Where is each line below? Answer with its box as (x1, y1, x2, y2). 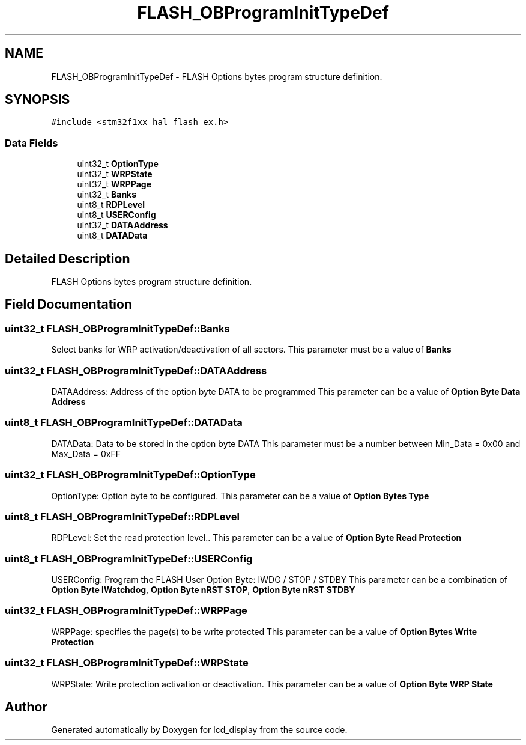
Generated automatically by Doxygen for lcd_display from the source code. (51, 725, 348, 735)
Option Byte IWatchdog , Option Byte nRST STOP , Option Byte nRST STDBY (51, 585, 355, 595)
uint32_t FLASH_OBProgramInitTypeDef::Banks (5, 322, 230, 335)
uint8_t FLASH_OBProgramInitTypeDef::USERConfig (5, 552, 253, 565)
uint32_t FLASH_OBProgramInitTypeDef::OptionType (5, 469, 256, 481)
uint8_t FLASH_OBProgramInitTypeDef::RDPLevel (5, 510, 240, 523)
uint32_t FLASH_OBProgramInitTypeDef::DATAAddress (5, 364, 267, 377)
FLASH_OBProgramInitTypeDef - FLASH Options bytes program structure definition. (51, 71, 382, 82)
